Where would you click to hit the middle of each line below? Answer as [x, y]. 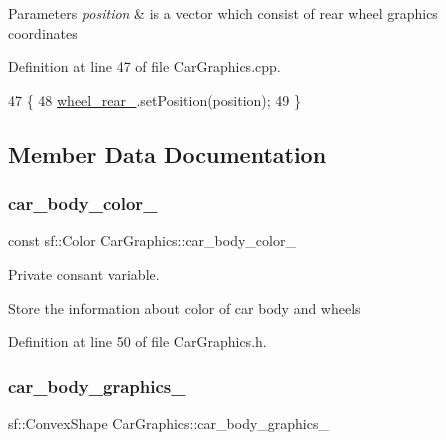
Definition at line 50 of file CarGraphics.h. [137, 341]
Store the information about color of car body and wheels [184, 307]
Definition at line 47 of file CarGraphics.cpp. [144, 66]
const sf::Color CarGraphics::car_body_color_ [152, 240]
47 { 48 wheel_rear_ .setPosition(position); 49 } [154, 99]
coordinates [43, 32]
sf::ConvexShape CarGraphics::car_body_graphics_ [168, 422]
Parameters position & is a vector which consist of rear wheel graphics [223, 13]
